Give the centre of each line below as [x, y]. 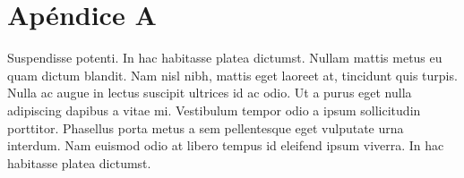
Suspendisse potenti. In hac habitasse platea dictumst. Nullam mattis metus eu [225, 58]
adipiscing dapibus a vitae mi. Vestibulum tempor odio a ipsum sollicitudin [214, 110]
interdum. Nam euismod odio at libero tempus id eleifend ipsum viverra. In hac [226, 145]
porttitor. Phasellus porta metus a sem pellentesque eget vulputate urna [206, 127]
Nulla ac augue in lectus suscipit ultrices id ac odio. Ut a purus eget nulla [210, 93]
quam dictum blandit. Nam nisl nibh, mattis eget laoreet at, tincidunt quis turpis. [232, 75]
